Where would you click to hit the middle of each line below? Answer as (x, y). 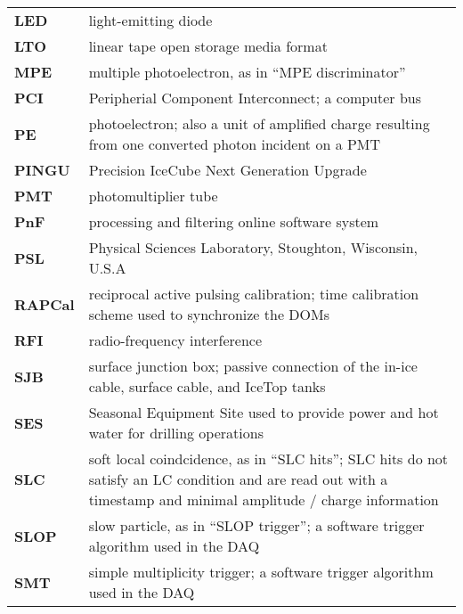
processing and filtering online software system (234, 221)
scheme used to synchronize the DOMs (209, 314)
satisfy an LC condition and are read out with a (238, 479)
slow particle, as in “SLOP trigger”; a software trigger (256, 525)
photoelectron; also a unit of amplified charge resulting (259, 123)
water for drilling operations (176, 433)
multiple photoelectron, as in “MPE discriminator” (247, 72)
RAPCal (45, 304)
